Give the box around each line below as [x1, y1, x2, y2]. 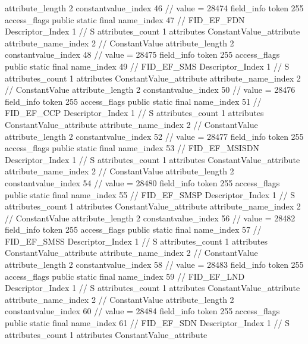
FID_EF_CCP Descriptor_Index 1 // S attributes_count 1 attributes [5, 107, 264, 119]
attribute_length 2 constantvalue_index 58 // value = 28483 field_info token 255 [5, 258, 304, 271]
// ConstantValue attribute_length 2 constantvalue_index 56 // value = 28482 [5, 211, 296, 224]
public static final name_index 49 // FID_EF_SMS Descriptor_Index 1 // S [5, 60, 290, 72]
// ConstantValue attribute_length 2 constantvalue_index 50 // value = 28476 [5, 83, 296, 96]
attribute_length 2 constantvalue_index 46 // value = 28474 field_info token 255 [5, 2, 304, 14]
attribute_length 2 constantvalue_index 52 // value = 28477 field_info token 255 [5, 130, 304, 142]
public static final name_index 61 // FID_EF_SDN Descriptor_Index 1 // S [5, 317, 290, 329]
